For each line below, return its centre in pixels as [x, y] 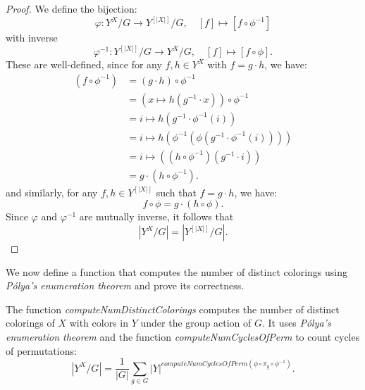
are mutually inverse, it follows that [156, 216]
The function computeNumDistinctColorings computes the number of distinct [173, 309]
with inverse [32, 38]
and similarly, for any [52, 192]
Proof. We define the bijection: [72, 8]
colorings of [30, 323]
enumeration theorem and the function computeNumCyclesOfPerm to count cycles [183, 336]
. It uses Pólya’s [296, 323]
